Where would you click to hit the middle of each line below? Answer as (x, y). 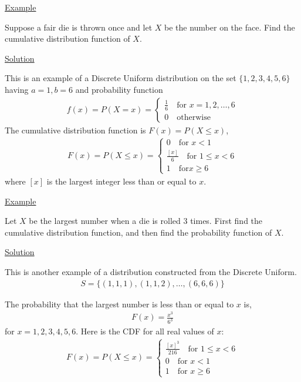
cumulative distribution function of (67, 38)
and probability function (119, 89)
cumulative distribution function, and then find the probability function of (138, 232)
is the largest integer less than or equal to (121, 181)
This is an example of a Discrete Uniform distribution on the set (121, 78)
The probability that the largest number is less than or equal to (119, 304)
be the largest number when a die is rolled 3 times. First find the (146, 221)
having (17, 89)
